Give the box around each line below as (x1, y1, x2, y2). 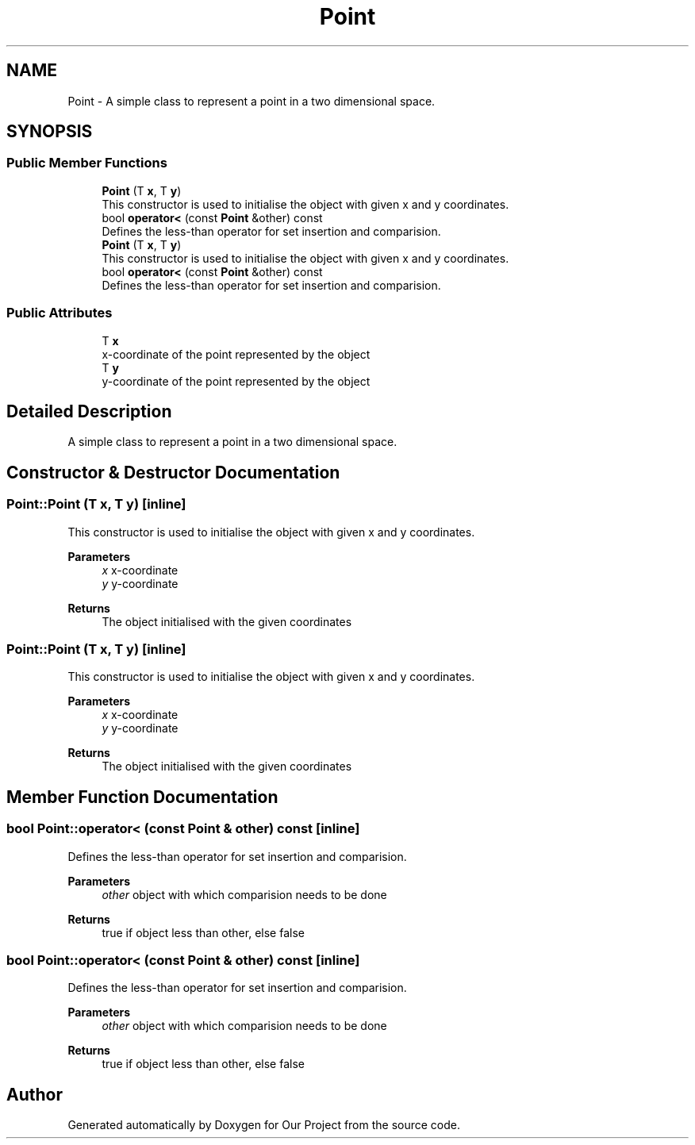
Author (6, 1084, 63, 1105)
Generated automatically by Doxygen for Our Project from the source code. (67, 1118, 461, 1132)
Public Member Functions (6, 155, 167, 171)
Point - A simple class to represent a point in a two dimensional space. (67, 94, 436, 108)
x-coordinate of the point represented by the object (102, 347, 371, 361)
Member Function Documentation (6, 786, 278, 807)
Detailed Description (6, 401, 172, 421)
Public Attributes (6, 305, 113, 321)
